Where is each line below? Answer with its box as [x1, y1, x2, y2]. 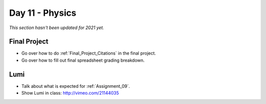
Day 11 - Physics [9, 7, 76, 18]
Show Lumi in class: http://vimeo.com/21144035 [21, 90, 119, 96]
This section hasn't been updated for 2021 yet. [9, 25, 104, 31]
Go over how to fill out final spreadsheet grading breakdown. [21, 57, 145, 63]
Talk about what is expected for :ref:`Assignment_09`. [21, 83, 130, 89]
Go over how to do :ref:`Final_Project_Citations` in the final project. [21, 50, 156, 56]
